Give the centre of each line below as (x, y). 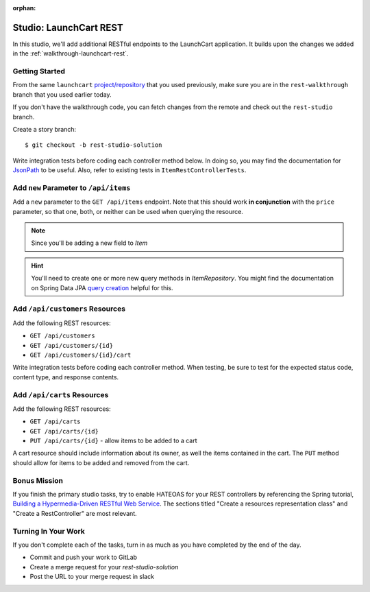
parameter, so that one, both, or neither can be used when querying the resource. (128, 211)
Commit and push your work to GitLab (83, 557)
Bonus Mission (38, 480)
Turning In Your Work (49, 531)
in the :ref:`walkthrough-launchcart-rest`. (71, 54)
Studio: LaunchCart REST (68, 27)
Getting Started (39, 71)
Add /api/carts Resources (61, 394)
